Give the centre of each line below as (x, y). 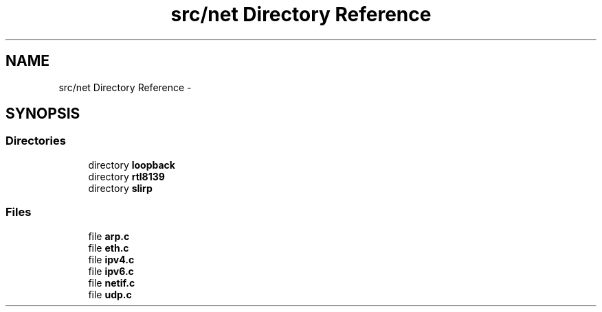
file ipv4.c (111, 259)
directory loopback (132, 165)
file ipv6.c (111, 271)
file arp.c (109, 236)
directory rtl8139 (126, 176)
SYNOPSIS (43, 114)
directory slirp (120, 188)
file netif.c (112, 283)
